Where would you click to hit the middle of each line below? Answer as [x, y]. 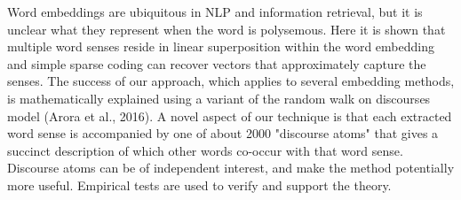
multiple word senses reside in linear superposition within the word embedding [221, 46]
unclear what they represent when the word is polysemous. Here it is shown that [227, 29]
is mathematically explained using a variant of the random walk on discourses [219, 98]
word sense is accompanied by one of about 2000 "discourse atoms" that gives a [223, 133]
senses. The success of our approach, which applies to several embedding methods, [231, 81]
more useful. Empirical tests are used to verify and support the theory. [199, 185]
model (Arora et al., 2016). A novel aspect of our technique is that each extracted [230, 115]
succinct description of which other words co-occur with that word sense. [205, 150]
